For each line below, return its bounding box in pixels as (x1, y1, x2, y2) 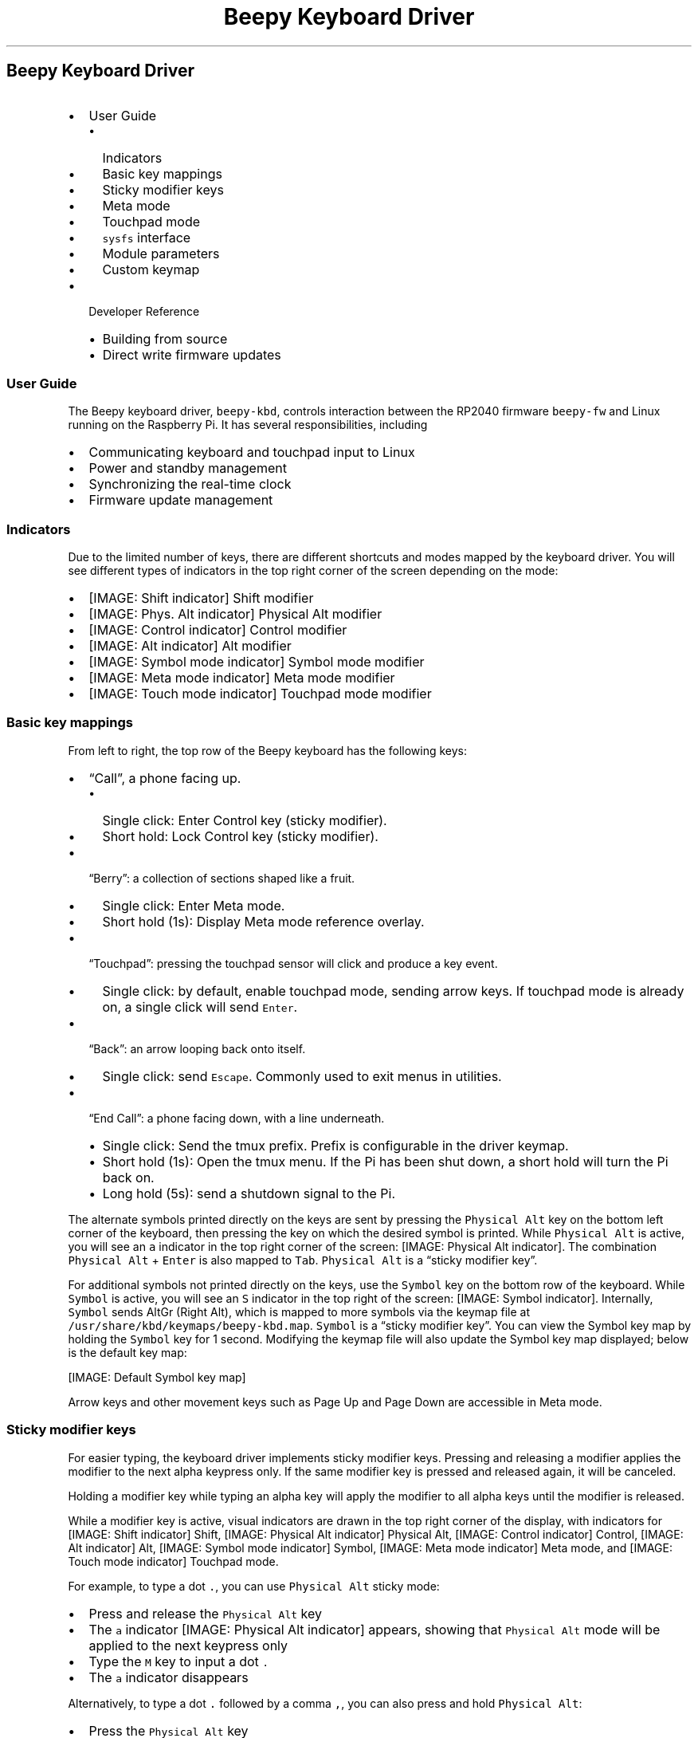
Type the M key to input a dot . (88, 1653, 269, 1669)
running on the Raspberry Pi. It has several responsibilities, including (68, 418, 428, 432)
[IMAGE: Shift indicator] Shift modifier (88, 590, 314, 607)
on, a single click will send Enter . (102, 998, 298, 1015)
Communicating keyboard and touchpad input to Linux (88, 444, 415, 461)
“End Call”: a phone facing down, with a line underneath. (88, 1111, 385, 1125)
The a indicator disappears (88, 1669, 249, 1685)
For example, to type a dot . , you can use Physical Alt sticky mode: (68, 1579, 440, 1593)
